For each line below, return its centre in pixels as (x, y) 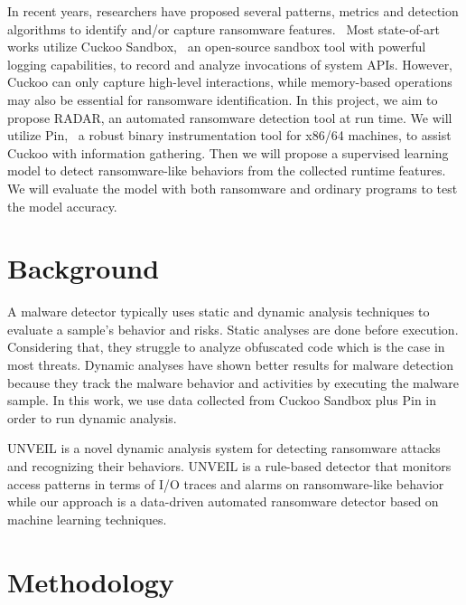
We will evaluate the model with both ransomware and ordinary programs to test (233, 188)
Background (84, 268)
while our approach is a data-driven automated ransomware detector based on (223, 501)
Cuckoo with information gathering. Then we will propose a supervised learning (228, 152)
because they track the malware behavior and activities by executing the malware (233, 382)
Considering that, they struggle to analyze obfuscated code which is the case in (226, 347)
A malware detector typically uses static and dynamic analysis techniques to (219, 312)
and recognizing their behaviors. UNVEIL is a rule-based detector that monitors (229, 466)
